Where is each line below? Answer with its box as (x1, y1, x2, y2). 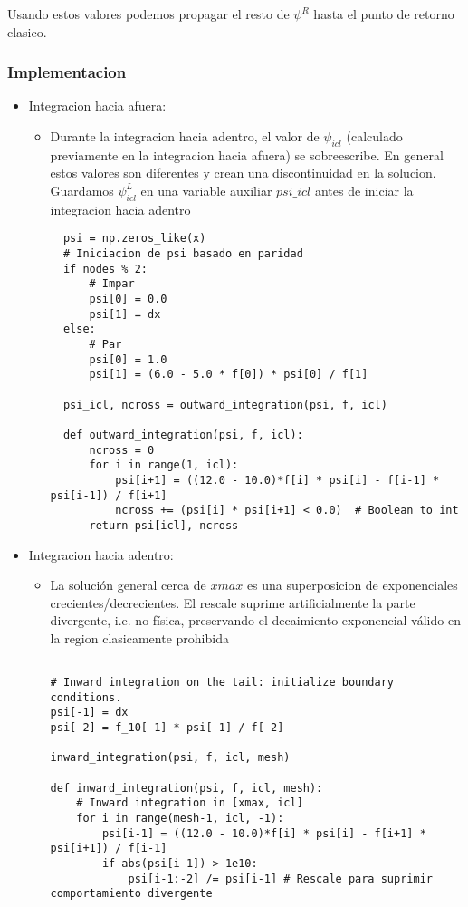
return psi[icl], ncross (89, 518, 239, 532)
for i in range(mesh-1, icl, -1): (76, 812, 284, 825)
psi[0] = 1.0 (89, 352, 167, 366)
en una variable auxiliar (140, 180, 272, 199)
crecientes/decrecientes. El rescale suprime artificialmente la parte (50, 593, 415, 612)
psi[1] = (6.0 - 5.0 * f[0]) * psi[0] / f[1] (89, 368, 368, 381)
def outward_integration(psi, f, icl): (62, 428, 303, 441)
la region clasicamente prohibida (50, 628, 229, 647)
